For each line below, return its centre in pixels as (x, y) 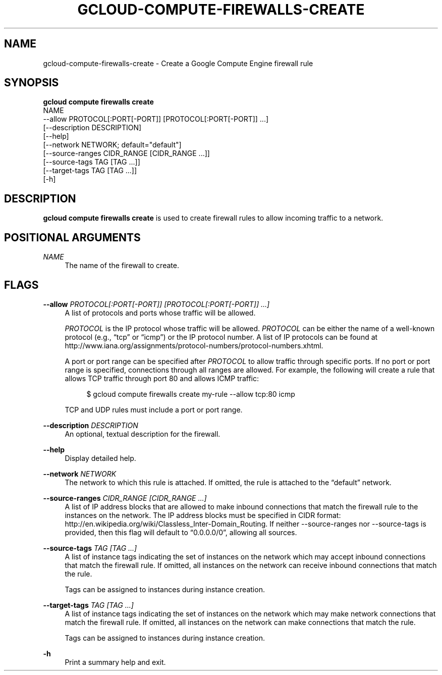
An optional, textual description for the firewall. (143, 434)
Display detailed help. (100, 458)
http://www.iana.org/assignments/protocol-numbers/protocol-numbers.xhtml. (194, 345)
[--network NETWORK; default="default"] (112, 145)
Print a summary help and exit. (115, 662)
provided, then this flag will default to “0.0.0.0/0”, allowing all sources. (181, 532)
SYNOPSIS (32, 83)
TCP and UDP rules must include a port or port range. (154, 409)
